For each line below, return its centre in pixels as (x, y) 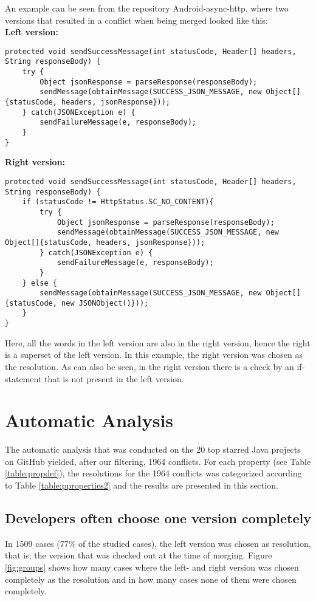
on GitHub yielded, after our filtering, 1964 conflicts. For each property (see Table (158, 461)
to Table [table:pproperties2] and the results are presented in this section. (142, 485)
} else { (39, 283)
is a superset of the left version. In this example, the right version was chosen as (154, 355)
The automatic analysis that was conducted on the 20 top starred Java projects (153, 449)
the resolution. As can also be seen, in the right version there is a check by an (149, 366)
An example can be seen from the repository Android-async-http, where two (147, 8)
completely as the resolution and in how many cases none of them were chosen (151, 579)
